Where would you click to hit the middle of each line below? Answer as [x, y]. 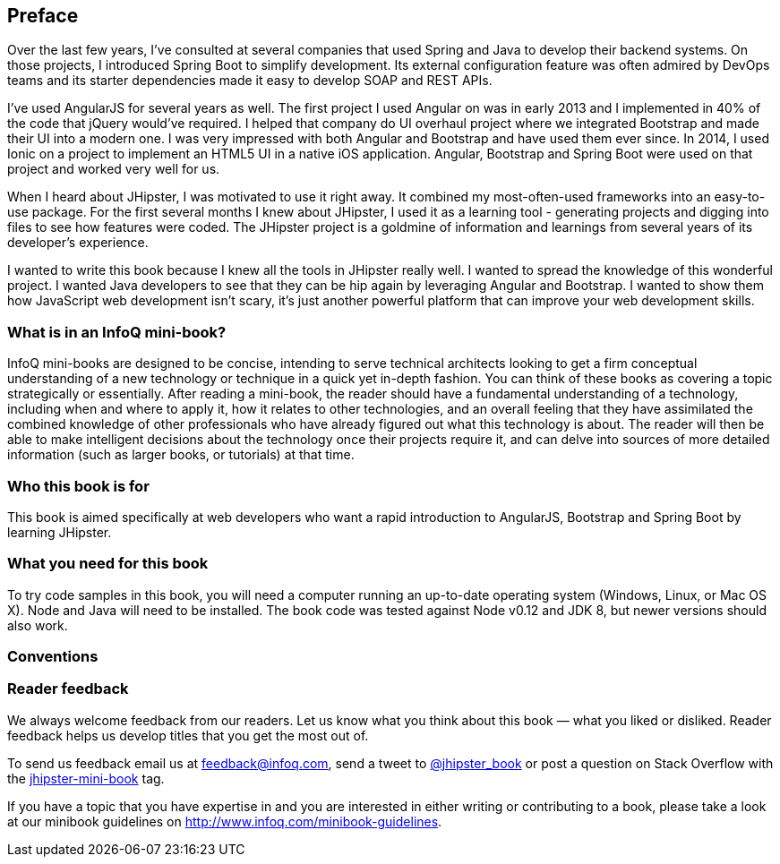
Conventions [53, 657]
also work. [38, 625]
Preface [43, 16]
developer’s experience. [78, 243]
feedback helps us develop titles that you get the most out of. [188, 735]
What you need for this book [108, 564]
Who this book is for [78, 486]
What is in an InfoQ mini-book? [117, 332]
